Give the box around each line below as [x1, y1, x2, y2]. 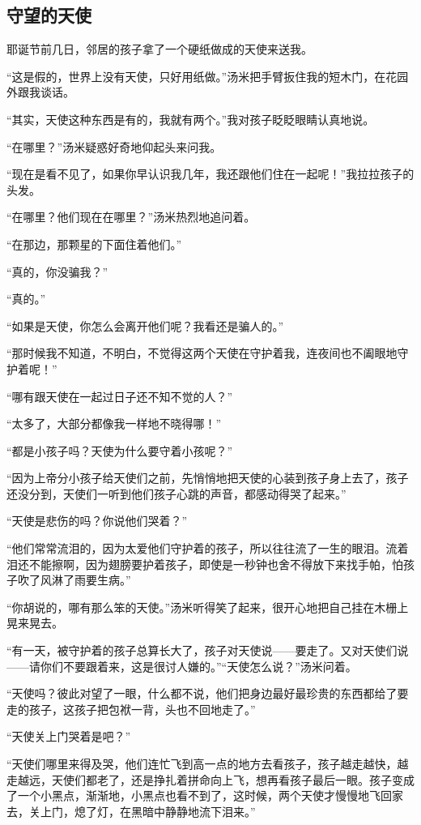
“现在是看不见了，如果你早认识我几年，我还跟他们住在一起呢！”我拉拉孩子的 [6, 165, 415, 182]
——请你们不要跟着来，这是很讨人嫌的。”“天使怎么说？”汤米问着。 [6, 657, 357, 674]
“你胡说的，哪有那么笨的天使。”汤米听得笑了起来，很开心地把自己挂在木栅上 [6, 598, 409, 615]
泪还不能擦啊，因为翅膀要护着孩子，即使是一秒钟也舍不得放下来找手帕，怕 [6, 555, 403, 572]
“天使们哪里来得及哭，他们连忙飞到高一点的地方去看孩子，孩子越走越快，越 [6, 755, 409, 772]
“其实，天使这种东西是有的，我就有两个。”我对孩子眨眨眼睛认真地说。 [6, 110, 375, 127]
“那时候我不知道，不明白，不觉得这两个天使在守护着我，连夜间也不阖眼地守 [6, 344, 409, 361]
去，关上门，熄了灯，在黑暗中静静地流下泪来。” [6, 802, 256, 819]
